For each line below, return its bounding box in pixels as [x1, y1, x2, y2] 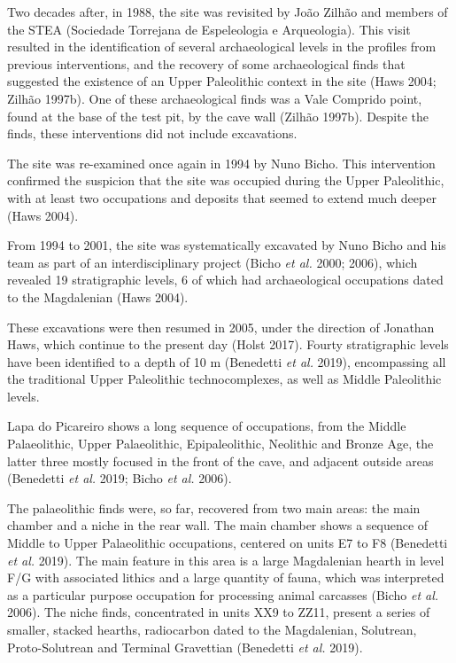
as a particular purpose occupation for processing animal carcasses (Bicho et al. [7, 585, 439, 604]
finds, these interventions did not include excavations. [7, 124, 298, 143]
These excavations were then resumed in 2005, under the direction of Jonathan [7, 317, 435, 336]
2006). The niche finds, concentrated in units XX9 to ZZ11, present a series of [7, 603, 430, 621]
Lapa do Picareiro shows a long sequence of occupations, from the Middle [7, 417, 406, 435]
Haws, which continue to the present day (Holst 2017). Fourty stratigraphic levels [7, 335, 449, 354]
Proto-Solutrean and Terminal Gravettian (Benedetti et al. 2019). [7, 637, 363, 656]
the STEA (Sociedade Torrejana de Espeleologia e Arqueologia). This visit [7, 19, 411, 38]
